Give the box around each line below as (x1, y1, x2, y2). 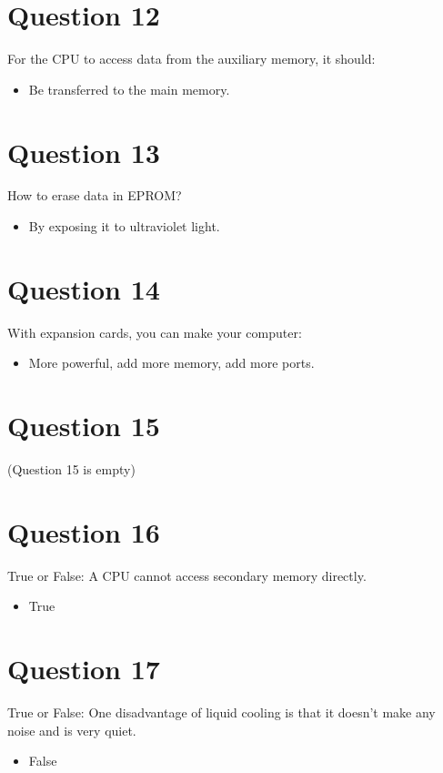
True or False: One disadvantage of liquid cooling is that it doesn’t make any (7, 703, 436, 722)
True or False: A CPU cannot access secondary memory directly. (7, 565, 367, 585)
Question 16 (7, 513, 160, 550)
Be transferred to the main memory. (28, 79, 230, 98)
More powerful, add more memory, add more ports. (28, 353, 315, 372)
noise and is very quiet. (7, 720, 136, 739)
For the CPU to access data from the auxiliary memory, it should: (7, 49, 376, 68)
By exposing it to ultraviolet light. (28, 217, 220, 236)
